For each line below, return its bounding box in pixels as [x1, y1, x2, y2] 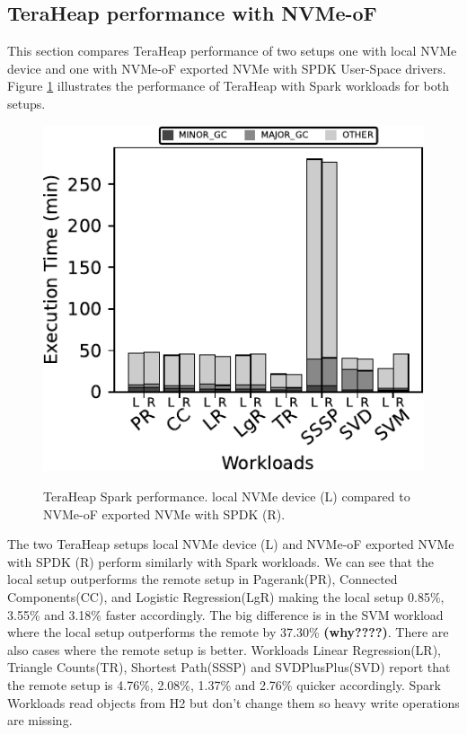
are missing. [7, 711, 73, 730]
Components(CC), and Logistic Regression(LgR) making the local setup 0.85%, [7, 587, 445, 606]
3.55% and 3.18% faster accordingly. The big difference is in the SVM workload [7, 605, 444, 624]
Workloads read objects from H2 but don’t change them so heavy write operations [7, 693, 460, 712]
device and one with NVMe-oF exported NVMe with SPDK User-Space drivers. [7, 58, 446, 77]
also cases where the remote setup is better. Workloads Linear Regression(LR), [7, 640, 442, 659]
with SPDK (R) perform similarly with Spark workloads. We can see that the [7, 552, 435, 571]
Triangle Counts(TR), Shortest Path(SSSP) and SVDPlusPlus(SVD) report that [7, 658, 451, 677]
